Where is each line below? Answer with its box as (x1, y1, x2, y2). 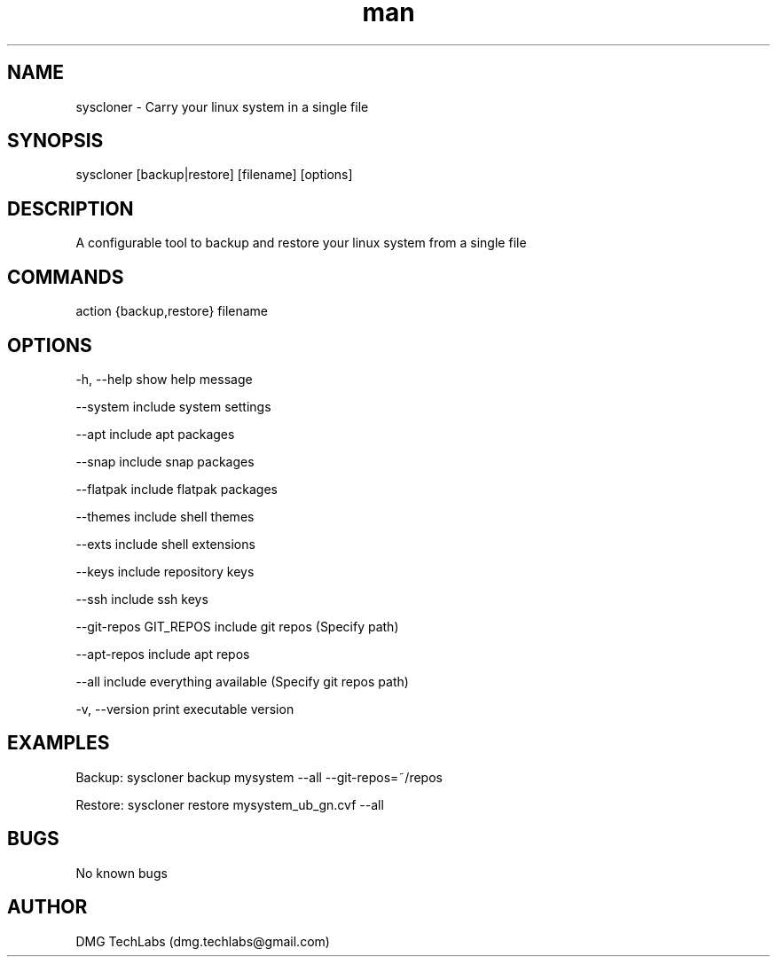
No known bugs (75, 865, 168, 881)
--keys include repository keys (75, 563, 255, 579)
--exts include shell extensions (75, 536, 255, 552)
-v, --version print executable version (75, 701, 294, 717)
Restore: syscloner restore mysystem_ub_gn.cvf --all (75, 796, 384, 812)
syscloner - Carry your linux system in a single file (75, 98, 369, 114)
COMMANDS (7, 265, 124, 288)
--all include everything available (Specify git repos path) (75, 673, 409, 689)
